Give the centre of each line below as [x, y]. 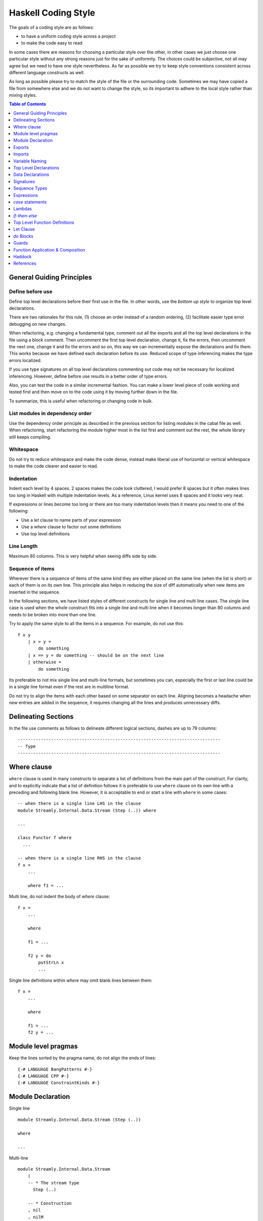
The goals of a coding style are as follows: [52, 27]
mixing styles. [23, 95]
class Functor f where [45, 838]
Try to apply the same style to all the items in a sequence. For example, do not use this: [96, 624]
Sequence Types [30, 189]
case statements [30, 202]
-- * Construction [50, 1203]
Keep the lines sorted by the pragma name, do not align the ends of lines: [83, 1058]
